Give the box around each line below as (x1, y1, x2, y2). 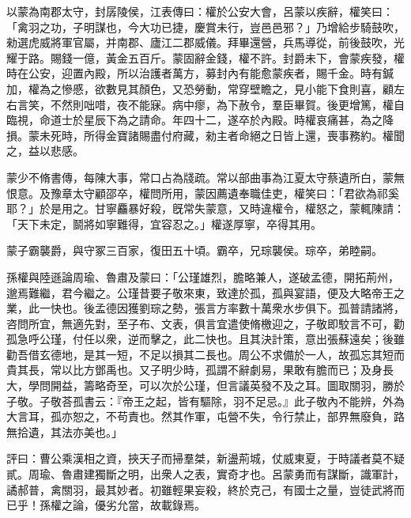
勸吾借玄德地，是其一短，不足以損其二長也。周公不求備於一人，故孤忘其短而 (6, 346, 405, 362)
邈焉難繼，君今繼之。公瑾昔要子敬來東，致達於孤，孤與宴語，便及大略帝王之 (6, 284, 405, 301)
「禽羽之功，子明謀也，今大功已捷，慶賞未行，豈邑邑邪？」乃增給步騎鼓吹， (6, 18, 405, 35)
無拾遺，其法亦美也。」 (6, 423, 123, 440)
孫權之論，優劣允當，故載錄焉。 (39, 497, 205, 513)
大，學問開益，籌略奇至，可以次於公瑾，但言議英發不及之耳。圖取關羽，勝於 (6, 377, 405, 394)
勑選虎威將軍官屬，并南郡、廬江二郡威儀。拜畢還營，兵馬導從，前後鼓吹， (6, 34, 394, 51)
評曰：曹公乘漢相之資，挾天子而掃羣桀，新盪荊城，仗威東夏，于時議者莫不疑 (6, 450, 405, 467)
